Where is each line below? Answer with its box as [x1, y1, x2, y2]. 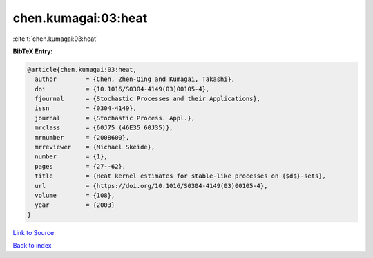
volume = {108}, [35, 192, 115, 199]
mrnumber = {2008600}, [35, 133, 130, 141]
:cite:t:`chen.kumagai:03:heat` [12, 35, 98, 43]
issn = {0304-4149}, [35, 104, 137, 112]
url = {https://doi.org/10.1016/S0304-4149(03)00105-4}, [35, 182, 268, 190]
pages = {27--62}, [35, 163, 126, 170]
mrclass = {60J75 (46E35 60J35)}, [35, 124, 173, 131]
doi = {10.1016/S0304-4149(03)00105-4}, [35, 85, 210, 93]
